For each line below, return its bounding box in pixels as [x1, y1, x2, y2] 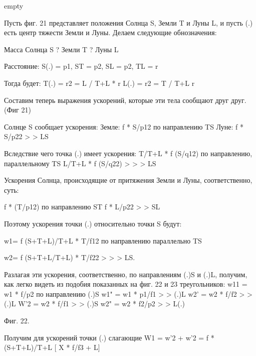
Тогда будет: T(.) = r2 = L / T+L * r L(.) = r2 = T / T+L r [4, 77, 195, 88]
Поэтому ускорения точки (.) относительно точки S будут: [4, 218, 182, 228]
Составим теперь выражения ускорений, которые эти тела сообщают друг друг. [4, 94, 246, 105]
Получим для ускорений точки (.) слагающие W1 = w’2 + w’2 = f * [4, 332, 214, 342]
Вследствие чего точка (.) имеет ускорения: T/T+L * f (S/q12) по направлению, [4, 148, 252, 158]
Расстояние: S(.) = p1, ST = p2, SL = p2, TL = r [4, 61, 158, 71]
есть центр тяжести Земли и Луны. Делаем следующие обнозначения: [4, 27, 217, 38]
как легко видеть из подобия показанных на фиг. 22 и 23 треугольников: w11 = [4, 279, 247, 289]
